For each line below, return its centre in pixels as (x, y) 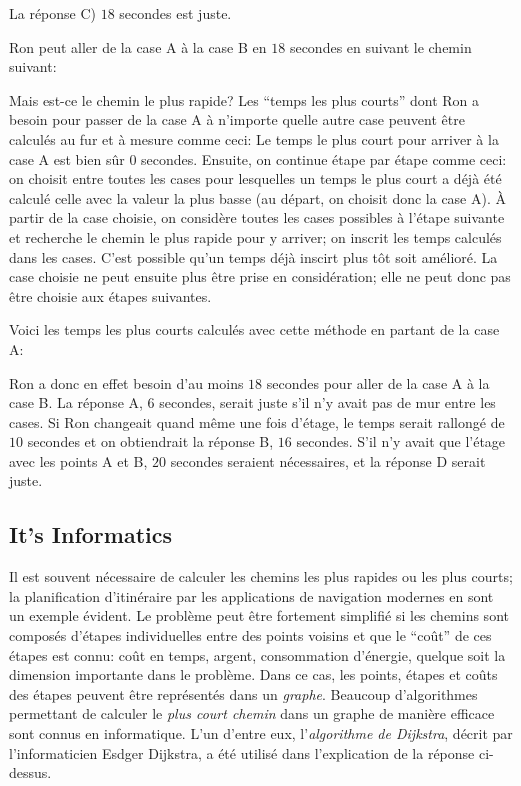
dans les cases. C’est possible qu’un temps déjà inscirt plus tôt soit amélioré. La (253, 256)
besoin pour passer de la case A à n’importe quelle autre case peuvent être (237, 119)
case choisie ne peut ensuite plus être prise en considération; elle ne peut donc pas (260, 276)
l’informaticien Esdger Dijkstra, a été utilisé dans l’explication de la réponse (242, 752)
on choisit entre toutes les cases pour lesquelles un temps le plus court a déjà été (255, 178)
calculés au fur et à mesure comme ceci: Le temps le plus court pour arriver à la (254, 138)
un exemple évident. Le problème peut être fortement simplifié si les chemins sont (259, 615)
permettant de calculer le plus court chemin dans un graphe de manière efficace (252, 713)
